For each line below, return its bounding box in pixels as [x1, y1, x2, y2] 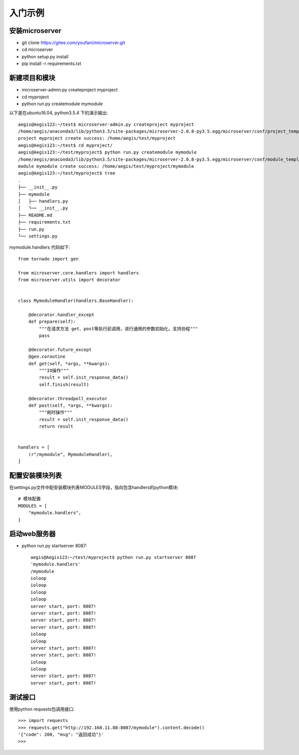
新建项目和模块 [9, 74, 55, 82]
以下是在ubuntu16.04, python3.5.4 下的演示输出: [9, 110, 108, 116]
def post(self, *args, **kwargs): [28, 402, 113, 408]
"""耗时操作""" [39, 410, 73, 415]
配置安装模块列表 [9, 471, 62, 480]
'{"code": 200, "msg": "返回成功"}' [18, 732, 104, 737]
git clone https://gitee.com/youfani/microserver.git [21, 40, 126, 46]
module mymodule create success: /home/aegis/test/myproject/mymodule [18, 164, 194, 169]
